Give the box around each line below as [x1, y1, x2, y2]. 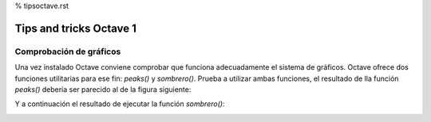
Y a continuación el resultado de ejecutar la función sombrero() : [14, 99, 225, 109]
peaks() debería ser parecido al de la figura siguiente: [14, 84, 192, 94]
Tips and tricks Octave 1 [14, 21, 137, 35]
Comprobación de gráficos [14, 46, 121, 57]
